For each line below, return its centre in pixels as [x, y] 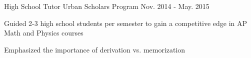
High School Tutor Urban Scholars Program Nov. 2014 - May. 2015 [107, 6]
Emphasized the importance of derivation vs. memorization [95, 49]
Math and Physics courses [44, 33]
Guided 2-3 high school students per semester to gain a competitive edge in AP [126, 23]
